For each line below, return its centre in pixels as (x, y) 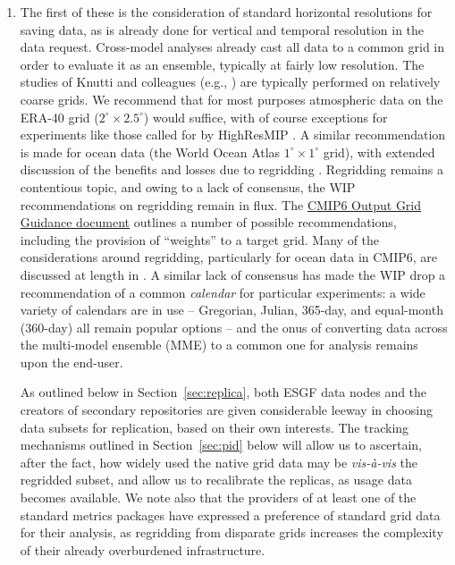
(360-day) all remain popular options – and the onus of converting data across (234, 327)
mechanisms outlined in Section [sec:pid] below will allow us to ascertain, (221, 445)
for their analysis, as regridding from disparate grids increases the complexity (232, 532)
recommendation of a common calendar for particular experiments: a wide (223, 292)
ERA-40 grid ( (59, 117)
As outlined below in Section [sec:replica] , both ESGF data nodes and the (223, 392)
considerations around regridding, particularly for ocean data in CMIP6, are (229, 257)
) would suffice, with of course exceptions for (265, 117)
